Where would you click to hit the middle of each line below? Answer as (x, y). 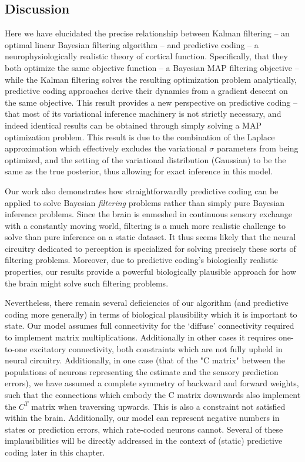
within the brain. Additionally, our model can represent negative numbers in (142, 418)
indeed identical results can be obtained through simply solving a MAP (133, 125)
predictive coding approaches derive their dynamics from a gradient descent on (146, 91)
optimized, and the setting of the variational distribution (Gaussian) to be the (145, 159)
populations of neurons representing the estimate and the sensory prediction (142, 371)
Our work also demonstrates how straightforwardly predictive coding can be (142, 190)
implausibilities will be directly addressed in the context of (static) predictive (144, 441)
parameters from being (257, 148)
